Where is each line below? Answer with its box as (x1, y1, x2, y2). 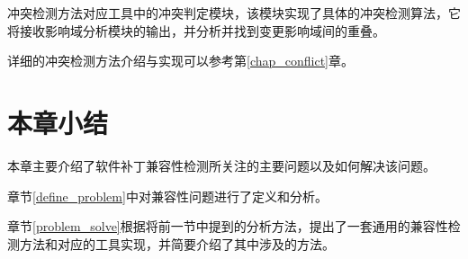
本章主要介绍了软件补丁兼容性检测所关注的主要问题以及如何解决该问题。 (7, 156, 436, 174)
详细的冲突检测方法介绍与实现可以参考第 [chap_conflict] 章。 (7, 51, 355, 70)
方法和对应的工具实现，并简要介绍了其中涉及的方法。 (19, 234, 335, 253)
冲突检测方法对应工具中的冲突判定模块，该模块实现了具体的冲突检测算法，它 (7, 4, 461, 22)
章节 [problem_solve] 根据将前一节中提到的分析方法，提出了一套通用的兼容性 (7, 217, 448, 236)
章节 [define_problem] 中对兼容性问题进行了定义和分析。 (7, 186, 328, 205)
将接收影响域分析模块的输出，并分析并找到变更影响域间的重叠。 (7, 21, 385, 40)
